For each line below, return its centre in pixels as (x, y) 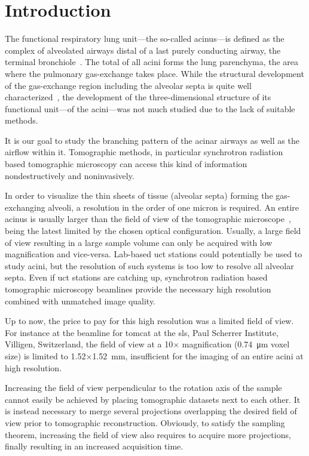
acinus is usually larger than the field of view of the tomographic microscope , (148, 219)
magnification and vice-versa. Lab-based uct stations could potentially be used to (154, 254)
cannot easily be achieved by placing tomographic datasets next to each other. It (153, 399)
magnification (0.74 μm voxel (236, 344)
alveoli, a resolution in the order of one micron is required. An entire (173, 207)
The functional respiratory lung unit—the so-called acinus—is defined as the (145, 38)
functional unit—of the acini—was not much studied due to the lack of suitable (150, 108)
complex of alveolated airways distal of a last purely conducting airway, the (143, 50)
